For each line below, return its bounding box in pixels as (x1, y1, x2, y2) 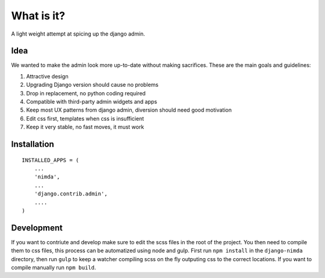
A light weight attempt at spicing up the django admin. (11, 30, 146, 37)
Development (11, 223, 63, 233)
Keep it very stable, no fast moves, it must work (26, 124, 144, 131)
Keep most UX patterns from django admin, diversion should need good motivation (26, 106, 232, 114)
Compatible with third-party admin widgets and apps (26, 98, 158, 106)
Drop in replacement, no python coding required (26, 89, 146, 96)
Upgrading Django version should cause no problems (26, 81, 159, 89)
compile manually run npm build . (11, 264, 96, 271)
